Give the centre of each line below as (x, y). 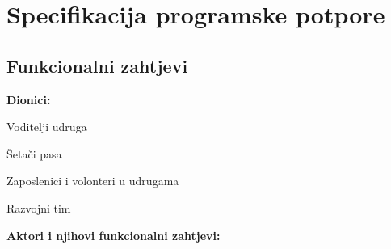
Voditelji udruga (47, 127)
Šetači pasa (34, 153)
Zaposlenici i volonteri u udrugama (93, 181)
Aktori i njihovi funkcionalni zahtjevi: (114, 235)
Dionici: (29, 99)
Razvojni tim (39, 207)
